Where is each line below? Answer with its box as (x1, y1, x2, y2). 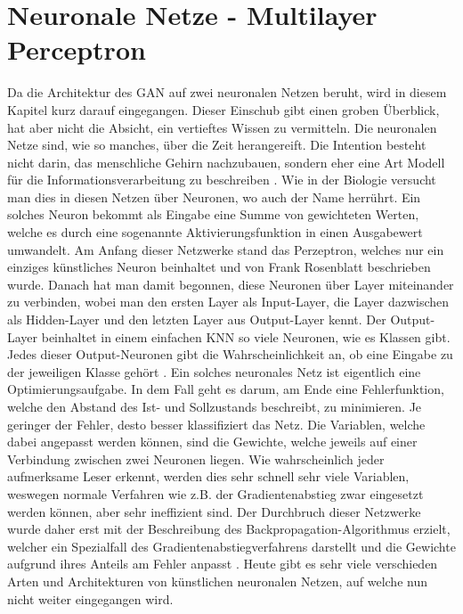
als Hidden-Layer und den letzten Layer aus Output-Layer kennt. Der (7, 310, 386, 329)
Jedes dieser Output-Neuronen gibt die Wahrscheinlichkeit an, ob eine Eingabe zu (7, 345, 453, 364)
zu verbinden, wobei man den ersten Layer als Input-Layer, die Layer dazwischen (7, 292, 450, 311)
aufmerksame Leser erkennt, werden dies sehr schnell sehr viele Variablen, (7, 467, 410, 486)
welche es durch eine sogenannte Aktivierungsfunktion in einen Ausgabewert (7, 223, 423, 242)
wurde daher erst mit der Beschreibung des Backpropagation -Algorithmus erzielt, (7, 520, 451, 538)
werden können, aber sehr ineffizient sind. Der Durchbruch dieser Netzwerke (7, 502, 421, 520)
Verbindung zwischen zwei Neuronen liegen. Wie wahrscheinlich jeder (7, 449, 385, 468)
